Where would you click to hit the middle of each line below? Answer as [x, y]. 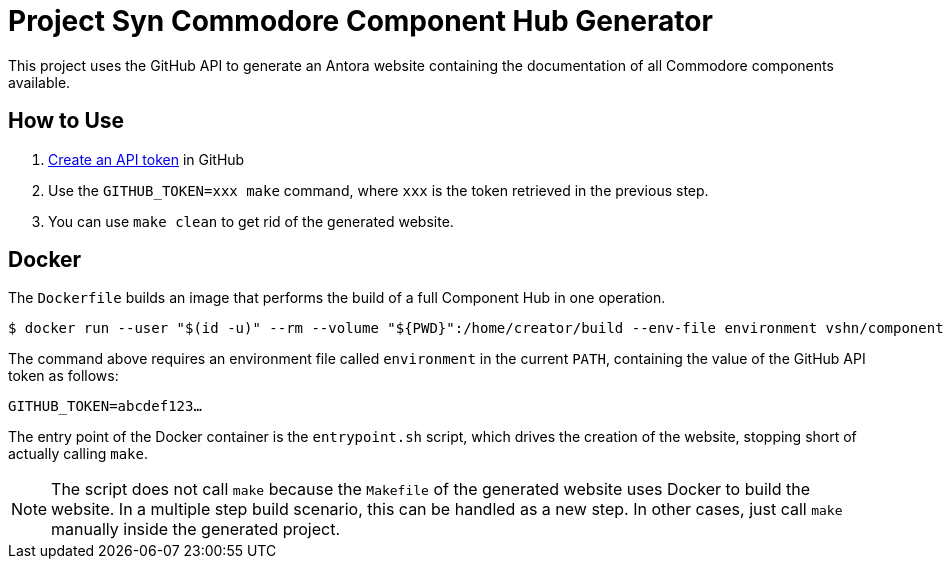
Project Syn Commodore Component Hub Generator [360, 21]
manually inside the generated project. [196, 529]
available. [39, 82]
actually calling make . [78, 454]
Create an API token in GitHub [146, 159]
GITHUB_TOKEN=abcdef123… [105, 406]
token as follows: [63, 376]
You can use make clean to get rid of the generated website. [251, 221]
